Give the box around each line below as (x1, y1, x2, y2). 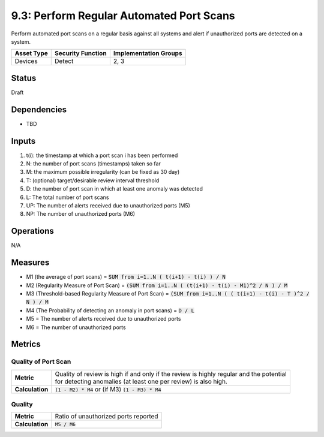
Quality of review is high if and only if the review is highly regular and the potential (55, 369, 287, 378)
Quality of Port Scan (11, 357, 71, 366)
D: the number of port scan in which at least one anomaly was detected (26, 185, 203, 192)
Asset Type (14, 49, 48, 58)
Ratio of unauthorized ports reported (55, 412, 158, 421)
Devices (14, 57, 38, 65)
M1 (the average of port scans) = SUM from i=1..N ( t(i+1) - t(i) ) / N (26, 273, 226, 281)
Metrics (11, 339, 41, 349)
